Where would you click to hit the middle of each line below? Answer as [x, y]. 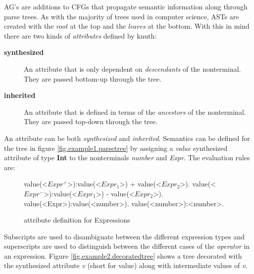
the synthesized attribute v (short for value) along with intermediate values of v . [126, 265]
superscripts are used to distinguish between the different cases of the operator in [127, 246]
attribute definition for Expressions [77, 220]
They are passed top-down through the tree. [91, 121]
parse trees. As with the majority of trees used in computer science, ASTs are [122, 16]
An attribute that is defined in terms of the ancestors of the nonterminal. [135, 112]
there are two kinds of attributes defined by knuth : [80, 35]
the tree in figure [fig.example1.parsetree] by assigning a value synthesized [116, 148]
